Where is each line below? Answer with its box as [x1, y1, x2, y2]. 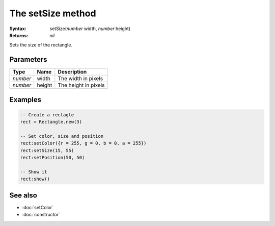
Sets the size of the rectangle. [9, 42, 72, 48]
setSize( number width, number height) [49, 26, 131, 32]
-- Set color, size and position [20, 133, 104, 139]
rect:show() [20, 176, 50, 182]
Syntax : [9, 26, 26, 32]
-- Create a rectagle [20, 112, 74, 117]
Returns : [9, 32, 29, 38]
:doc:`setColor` [22, 204, 53, 210]
